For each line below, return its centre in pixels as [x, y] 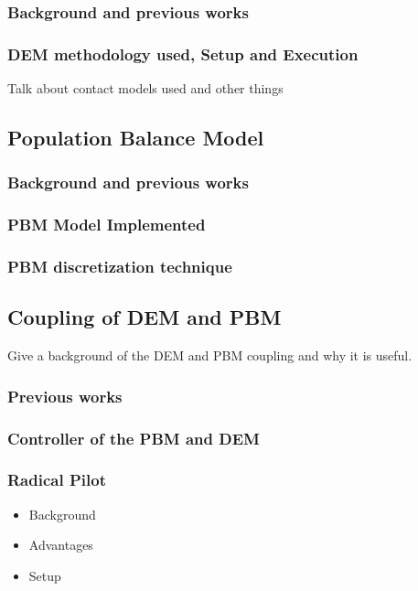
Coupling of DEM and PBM [145, 317]
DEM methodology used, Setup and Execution [183, 54]
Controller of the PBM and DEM [134, 438]
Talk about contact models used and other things [145, 88]
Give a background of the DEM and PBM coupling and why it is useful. [210, 355]
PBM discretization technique [120, 267]
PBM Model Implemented [107, 225]
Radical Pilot [57, 480]
